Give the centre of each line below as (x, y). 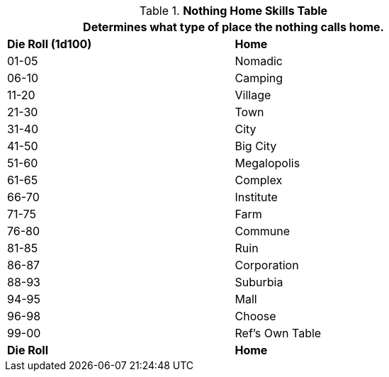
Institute (256, 197)
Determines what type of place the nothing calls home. (233, 27)
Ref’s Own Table (278, 333)
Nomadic (259, 61)
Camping (259, 78)
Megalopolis (267, 163)
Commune (263, 231)
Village (253, 95)
